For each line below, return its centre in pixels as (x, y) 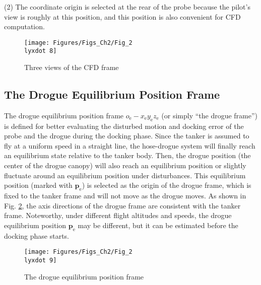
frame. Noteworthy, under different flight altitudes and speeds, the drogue (118, 215)
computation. (24, 26)
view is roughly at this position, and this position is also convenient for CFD (122, 16)
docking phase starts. (37, 235)
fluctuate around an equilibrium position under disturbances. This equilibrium (125, 175)
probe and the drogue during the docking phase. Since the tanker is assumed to (127, 136)
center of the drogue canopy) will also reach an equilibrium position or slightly (125, 165)
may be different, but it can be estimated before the (158, 225)
